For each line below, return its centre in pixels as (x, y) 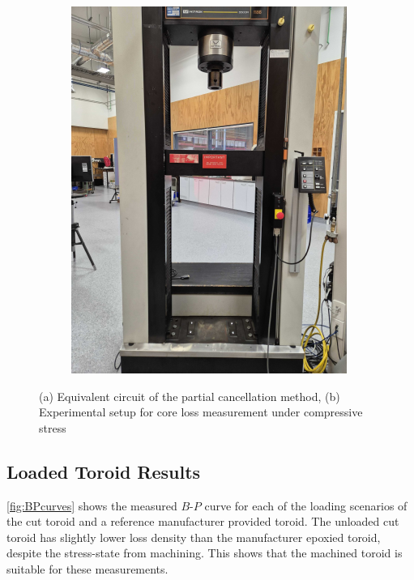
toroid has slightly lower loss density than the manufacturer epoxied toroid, (194, 537)
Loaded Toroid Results (104, 471)
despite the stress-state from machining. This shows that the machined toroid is (205, 553)
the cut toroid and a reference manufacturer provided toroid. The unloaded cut (203, 521)
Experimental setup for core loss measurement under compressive (201, 412)
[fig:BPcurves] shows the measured (92, 505)
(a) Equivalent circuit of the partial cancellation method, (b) (190, 396)
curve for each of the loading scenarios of (306, 505)
